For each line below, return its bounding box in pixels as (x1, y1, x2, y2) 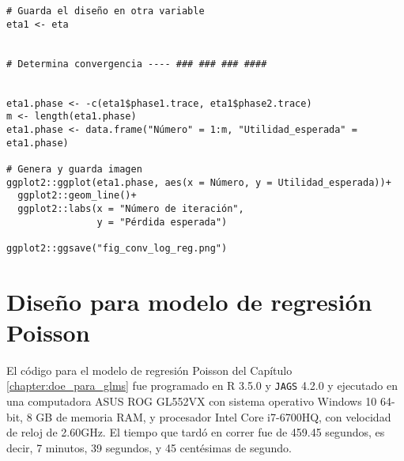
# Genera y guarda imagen (6, 163, 142, 175)
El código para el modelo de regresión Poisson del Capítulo (6, 361, 293, 378)
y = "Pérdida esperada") (96, 216, 228, 228)
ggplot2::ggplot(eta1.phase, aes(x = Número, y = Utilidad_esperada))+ (6, 176, 391, 188)
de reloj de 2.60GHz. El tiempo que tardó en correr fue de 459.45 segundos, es (6, 424, 385, 440)
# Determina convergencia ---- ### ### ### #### (6, 58, 267, 70)
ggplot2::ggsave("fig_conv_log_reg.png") (6, 242, 228, 254)
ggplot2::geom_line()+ (17, 190, 137, 202)
